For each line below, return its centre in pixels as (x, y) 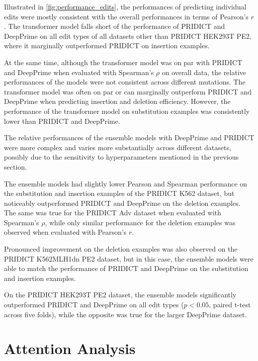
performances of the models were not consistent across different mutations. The (125, 82)
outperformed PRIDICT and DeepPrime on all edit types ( (94, 305)
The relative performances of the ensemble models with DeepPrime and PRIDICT (129, 137)
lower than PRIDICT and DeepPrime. (62, 121)
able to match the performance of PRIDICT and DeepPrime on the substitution (126, 268)
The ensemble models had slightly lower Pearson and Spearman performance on (126, 183)
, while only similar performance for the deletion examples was (140, 222)
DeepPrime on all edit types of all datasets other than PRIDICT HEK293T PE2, (128, 36)
